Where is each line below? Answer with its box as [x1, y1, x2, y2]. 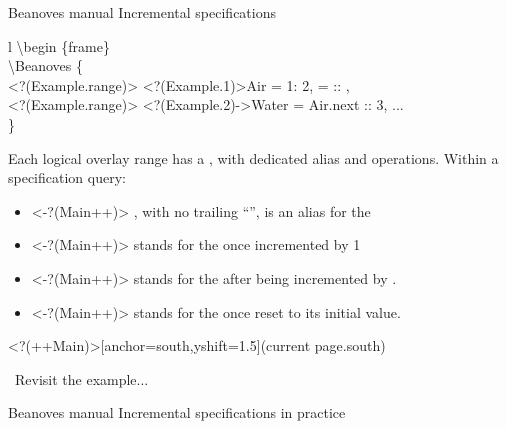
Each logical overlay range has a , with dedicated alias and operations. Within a [8, 147, 499, 168]
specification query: [8, 167, 126, 188]
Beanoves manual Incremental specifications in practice [8, 402, 346, 423]
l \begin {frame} [8, 35, 110, 56]
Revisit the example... [14, 368, 149, 389]
